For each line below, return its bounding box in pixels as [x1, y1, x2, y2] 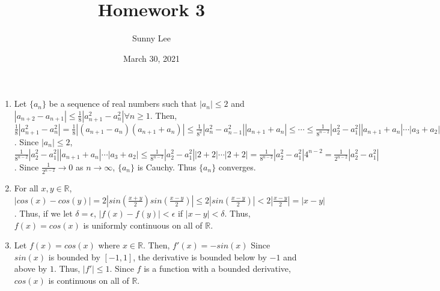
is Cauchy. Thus [137, 160, 197, 173]
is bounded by [48, 250, 100, 263]
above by [14, 262, 47, 275]
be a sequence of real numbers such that [49, 97, 197, 110]
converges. [218, 160, 256, 173]
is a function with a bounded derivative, [144, 262, 291, 275]
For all [14, 182, 38, 194]
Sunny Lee [132, 32, 171, 44]
